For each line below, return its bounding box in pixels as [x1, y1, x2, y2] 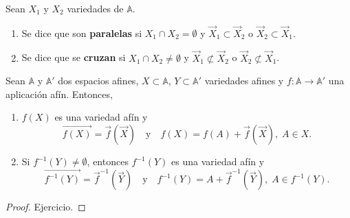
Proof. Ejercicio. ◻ [6, 199, 86, 214]
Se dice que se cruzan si [21, 50, 126, 64]
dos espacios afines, [58, 73, 139, 88]
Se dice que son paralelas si [21, 25, 142, 40]
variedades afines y [204, 73, 284, 88]
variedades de [67, 1, 124, 15]
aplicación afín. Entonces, [6, 86, 113, 101]
